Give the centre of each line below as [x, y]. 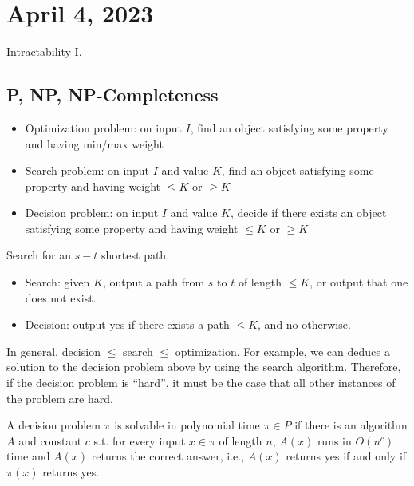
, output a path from [154, 282]
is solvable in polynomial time [187, 425]
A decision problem [53, 425]
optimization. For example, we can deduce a [283, 351]
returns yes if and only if [346, 456]
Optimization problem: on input [103, 127]
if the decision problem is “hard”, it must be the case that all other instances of [201, 383]
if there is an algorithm [351, 425]
